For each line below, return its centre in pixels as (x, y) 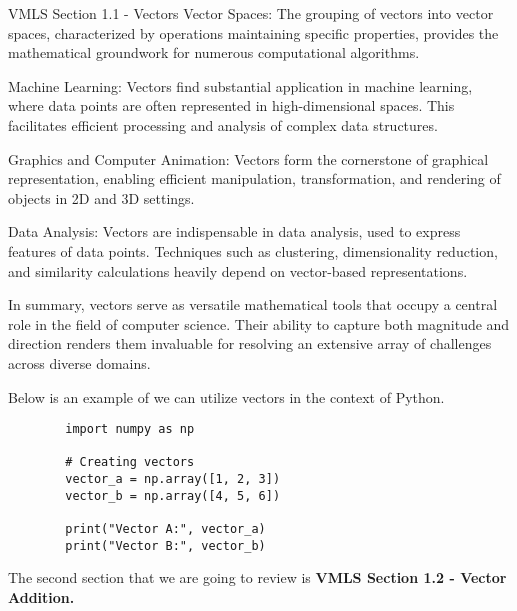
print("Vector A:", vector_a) (165, 529)
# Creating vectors (130, 462)
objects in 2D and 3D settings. (101, 197)
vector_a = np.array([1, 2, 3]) (173, 479)
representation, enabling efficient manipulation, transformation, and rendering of (254, 178)
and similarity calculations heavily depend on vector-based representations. (238, 270)
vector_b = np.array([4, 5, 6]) (173, 495)
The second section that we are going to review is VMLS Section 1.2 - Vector (257, 577)
